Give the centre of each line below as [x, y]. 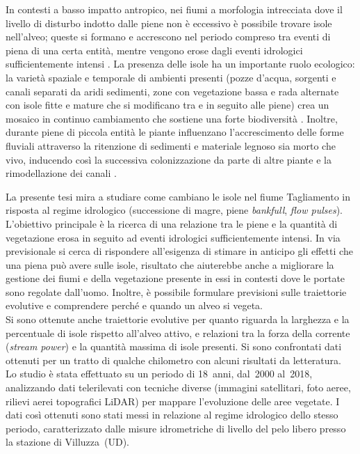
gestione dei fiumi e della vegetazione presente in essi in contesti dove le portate [175, 278]
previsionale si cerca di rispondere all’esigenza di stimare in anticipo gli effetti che [179, 251]
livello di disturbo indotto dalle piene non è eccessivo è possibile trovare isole [169, 23]
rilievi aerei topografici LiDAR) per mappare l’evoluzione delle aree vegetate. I [173, 401]
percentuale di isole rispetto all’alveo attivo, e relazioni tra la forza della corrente [178, 332]
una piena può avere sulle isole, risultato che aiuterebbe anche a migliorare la [170, 264]
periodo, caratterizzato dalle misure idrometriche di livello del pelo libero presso [176, 428]
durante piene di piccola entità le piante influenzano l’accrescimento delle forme [175, 132]
